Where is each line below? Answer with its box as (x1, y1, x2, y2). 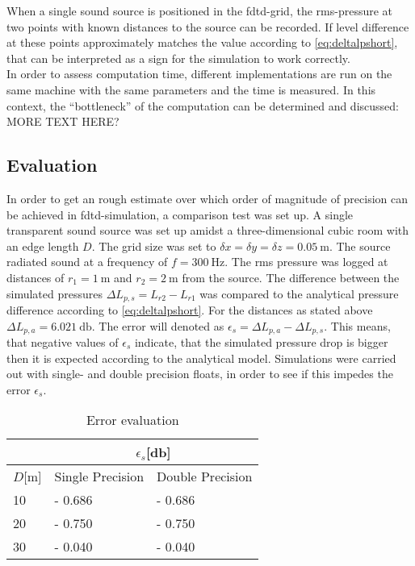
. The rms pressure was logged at (224, 253, 388, 270)
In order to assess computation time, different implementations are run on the (6, 65, 392, 82)
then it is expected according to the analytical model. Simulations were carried (6, 349, 396, 366)
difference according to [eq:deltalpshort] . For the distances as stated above (6, 301, 373, 318)
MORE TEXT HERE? (6, 113, 119, 130)
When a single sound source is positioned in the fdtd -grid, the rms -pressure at (6, 2, 393, 19)
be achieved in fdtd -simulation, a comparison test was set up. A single (6, 206, 354, 223)
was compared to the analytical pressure (199, 285, 399, 302)
